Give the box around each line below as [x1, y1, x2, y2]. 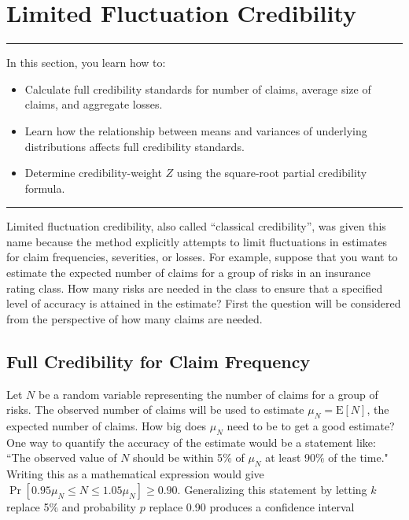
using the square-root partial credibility [176, 164, 367, 181]
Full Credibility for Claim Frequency [6, 349, 311, 373]
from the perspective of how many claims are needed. [6, 310, 263, 326]
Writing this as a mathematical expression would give [6, 466, 264, 482]
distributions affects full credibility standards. [24, 138, 245, 154]
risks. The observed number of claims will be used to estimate [6, 401, 304, 418]
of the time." [328, 449, 389, 466]
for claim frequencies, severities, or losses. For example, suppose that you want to [6, 249, 398, 265]
